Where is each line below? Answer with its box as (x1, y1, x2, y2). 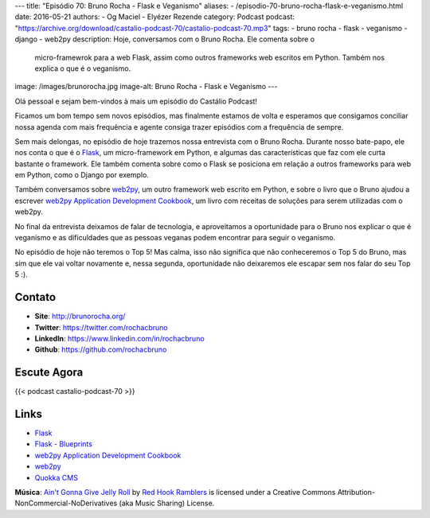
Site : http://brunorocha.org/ (34, 311, 126, 321)
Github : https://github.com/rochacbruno (34, 345, 167, 354)
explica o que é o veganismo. (34, 64, 131, 73)
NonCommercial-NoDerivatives (14, 498, 118, 508)
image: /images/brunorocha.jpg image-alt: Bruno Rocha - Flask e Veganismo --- (14, 82, 278, 92)
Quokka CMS (34, 473, 79, 482)
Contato (14, 290, 56, 304)
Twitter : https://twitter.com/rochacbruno (34, 322, 168, 332)
